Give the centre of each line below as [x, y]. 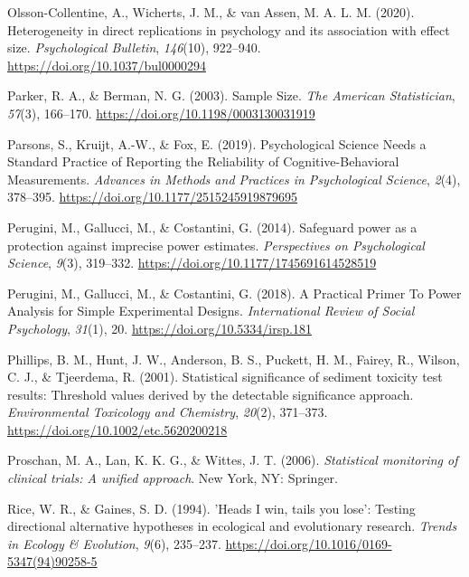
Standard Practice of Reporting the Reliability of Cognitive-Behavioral [203, 161]
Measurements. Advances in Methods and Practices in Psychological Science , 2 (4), [234, 179]
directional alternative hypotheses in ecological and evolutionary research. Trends [232, 526]
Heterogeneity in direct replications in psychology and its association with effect [229, 29]
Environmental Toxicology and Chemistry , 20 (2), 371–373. [168, 412]
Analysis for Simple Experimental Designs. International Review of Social [211, 311]
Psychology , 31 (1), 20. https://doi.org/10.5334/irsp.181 [159, 328]
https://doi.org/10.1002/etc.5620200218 [117, 429]
